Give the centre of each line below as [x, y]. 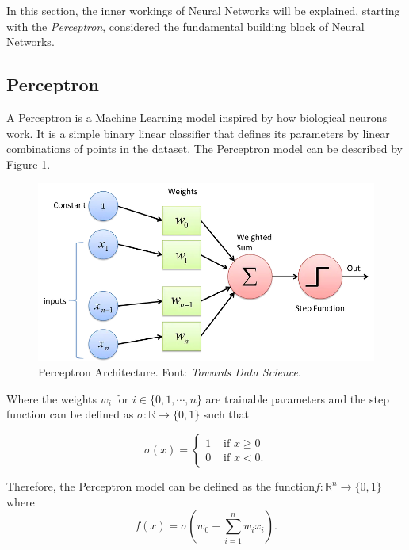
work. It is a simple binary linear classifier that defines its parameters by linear [198, 133]
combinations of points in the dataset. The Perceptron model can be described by [204, 149]
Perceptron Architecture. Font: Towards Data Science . [170, 372]
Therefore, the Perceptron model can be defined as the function [161, 486]
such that [226, 414]
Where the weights [52, 398]
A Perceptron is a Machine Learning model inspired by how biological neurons [197, 117]
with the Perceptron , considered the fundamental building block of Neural [185, 26]
